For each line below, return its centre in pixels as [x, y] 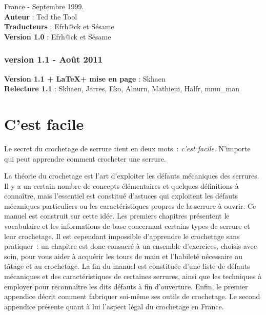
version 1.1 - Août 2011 [54, 59]
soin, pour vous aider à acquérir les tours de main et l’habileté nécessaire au [124, 256]
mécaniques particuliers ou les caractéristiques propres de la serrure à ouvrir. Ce [130, 205]
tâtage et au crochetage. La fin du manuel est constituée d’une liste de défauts [127, 266]
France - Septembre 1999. [44, 6]
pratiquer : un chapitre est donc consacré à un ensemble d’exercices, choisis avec [130, 246]
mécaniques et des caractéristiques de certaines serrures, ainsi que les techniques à [133, 276]
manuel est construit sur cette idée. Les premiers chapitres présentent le [117, 216]
